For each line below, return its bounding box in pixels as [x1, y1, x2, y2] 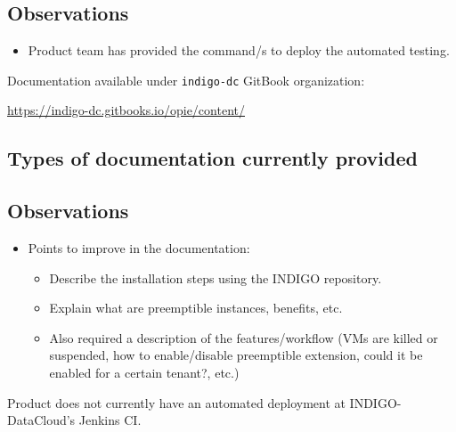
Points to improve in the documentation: [28, 239, 250, 257]
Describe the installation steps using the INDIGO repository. [49, 268, 382, 287]
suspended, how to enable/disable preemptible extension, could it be [49, 346, 423, 364]
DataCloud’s [7, 411, 76, 429]
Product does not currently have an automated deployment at [7, 393, 346, 412]
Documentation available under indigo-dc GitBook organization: [7, 70, 365, 89]
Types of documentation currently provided [7, 144, 418, 172]
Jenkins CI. [78, 411, 142, 429]
